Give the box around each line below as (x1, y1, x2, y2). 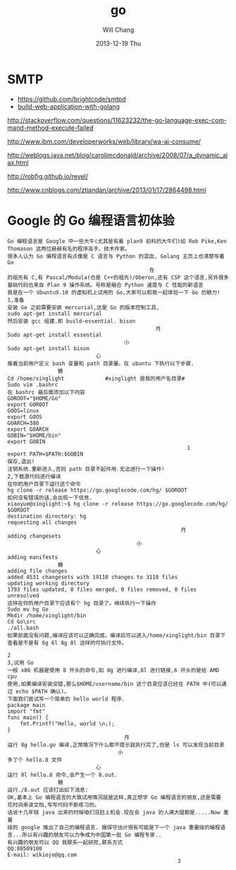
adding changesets (7, 532, 61, 540)
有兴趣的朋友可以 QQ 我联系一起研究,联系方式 (7, 839, 123, 846)
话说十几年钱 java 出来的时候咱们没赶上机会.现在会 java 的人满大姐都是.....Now (7, 809, 221, 816)
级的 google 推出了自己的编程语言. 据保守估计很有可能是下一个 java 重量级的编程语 (7, 823, 226, 831)
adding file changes (7, 567, 68, 574)
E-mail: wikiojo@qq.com (7, 851, 77, 858)
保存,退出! (7, 458, 35, 465)
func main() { (7, 714, 49, 721)
